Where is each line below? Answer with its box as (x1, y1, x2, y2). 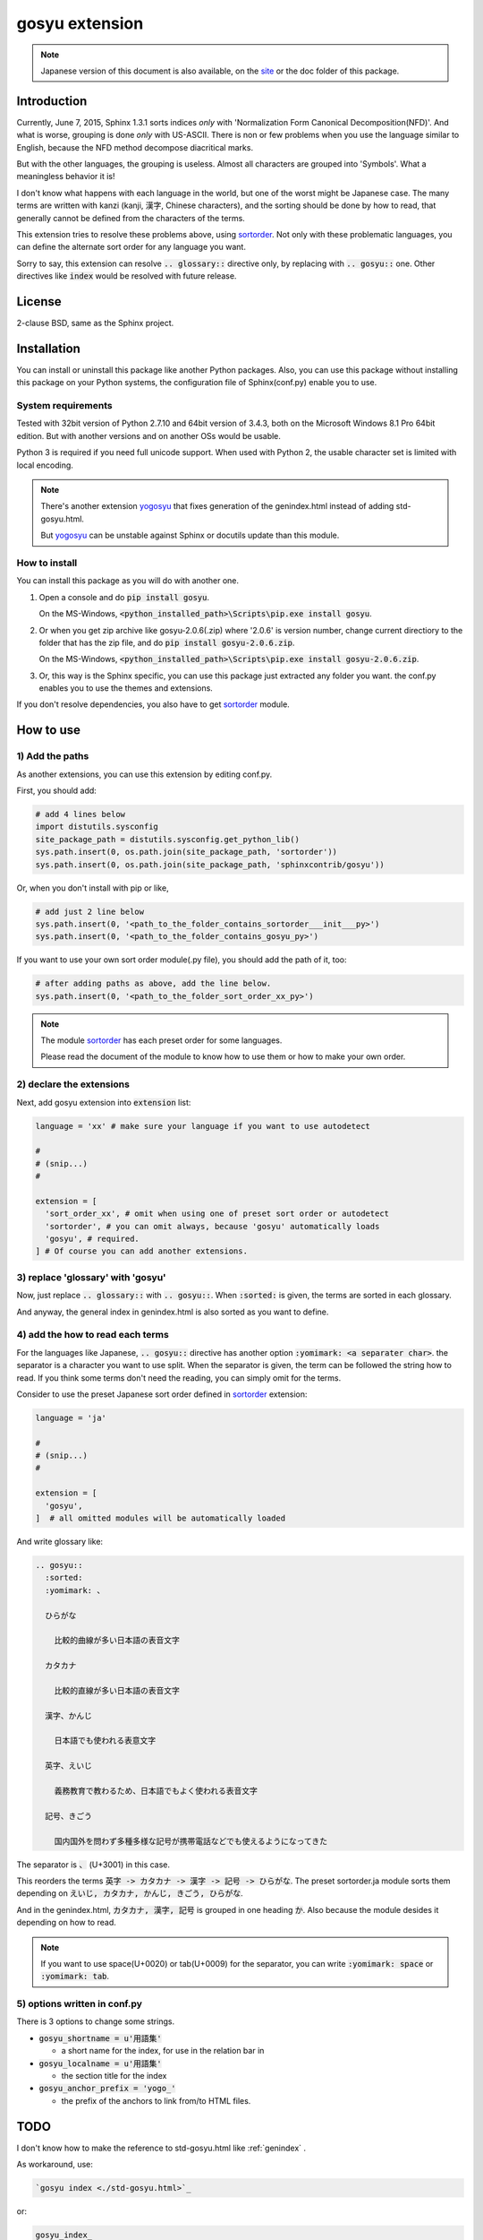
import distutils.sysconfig (35, 822, 158, 832)
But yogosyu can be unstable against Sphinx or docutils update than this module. (40, 530, 340, 541)
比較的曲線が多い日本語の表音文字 (54, 1635, 181, 1646)
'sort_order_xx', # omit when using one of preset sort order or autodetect (45, 1209, 389, 1219)
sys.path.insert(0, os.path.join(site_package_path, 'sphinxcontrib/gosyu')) (35, 859, 385, 869)
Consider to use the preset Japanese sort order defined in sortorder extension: (16, 1389, 308, 1400)
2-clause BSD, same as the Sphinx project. (16, 318, 174, 329)
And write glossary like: (16, 1537, 103, 1547)
